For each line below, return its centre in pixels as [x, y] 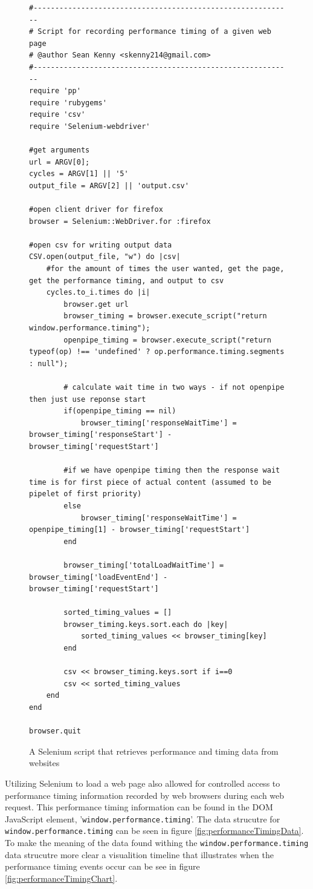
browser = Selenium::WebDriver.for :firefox [120, 221]
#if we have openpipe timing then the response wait [172, 471]
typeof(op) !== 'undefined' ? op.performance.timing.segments [157, 352]
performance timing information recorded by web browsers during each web [145, 795]
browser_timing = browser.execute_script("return [165, 316]
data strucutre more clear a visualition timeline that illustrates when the [140, 854]
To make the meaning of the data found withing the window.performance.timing [157, 843]
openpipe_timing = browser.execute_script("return [167, 340]
